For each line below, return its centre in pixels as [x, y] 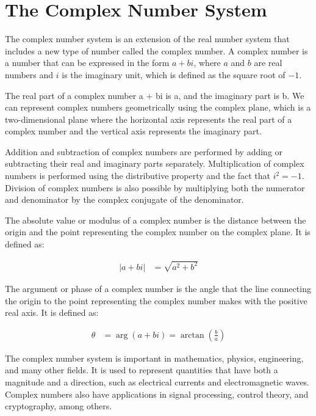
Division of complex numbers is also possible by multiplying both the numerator [155, 187]
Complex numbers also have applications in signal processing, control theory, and [157, 394]
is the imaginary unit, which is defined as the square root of [174, 74]
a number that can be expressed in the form [87, 63]
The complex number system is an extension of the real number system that [147, 39]
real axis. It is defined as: [52, 312]
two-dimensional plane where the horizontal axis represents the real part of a [149, 119]
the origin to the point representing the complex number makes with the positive [156, 300]
